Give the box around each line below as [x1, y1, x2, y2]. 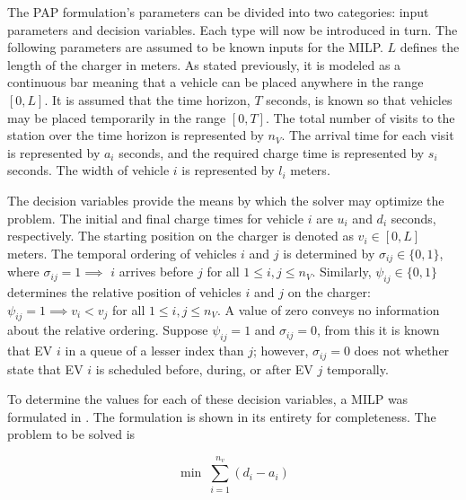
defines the [400, 38, 460, 57]
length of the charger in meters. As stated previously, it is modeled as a [7, 55, 401, 74]
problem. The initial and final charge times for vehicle [7, 208, 303, 227]
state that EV [7, 359, 84, 378]
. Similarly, [312, 262, 372, 281]
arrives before [119, 262, 194, 281]
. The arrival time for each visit [281, 126, 454, 145]
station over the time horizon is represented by [7, 126, 264, 145]
